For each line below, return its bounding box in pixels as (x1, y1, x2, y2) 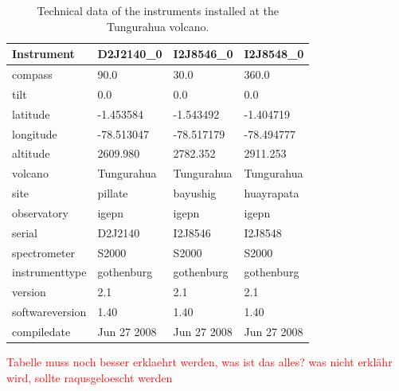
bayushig (173, 185, 217, 201)
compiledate (12, 323, 71, 339)
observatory (12, 204, 68, 221)
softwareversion (12, 303, 87, 320)
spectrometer (12, 244, 76, 260)
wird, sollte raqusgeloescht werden (6, 369, 173, 385)
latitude (12, 105, 50, 122)
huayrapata (244, 185, 299, 201)
